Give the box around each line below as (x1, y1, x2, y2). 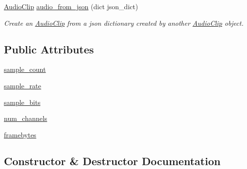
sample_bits (4, 97, 41, 107)
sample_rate (4, 80, 41, 90)
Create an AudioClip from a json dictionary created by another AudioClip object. (4, 17, 244, 28)
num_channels (4, 113, 48, 123)
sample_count (4, 64, 46, 74)
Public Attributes (4, 41, 94, 56)
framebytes (4, 129, 36, 139)
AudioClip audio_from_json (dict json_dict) (4, 1, 138, 11)
